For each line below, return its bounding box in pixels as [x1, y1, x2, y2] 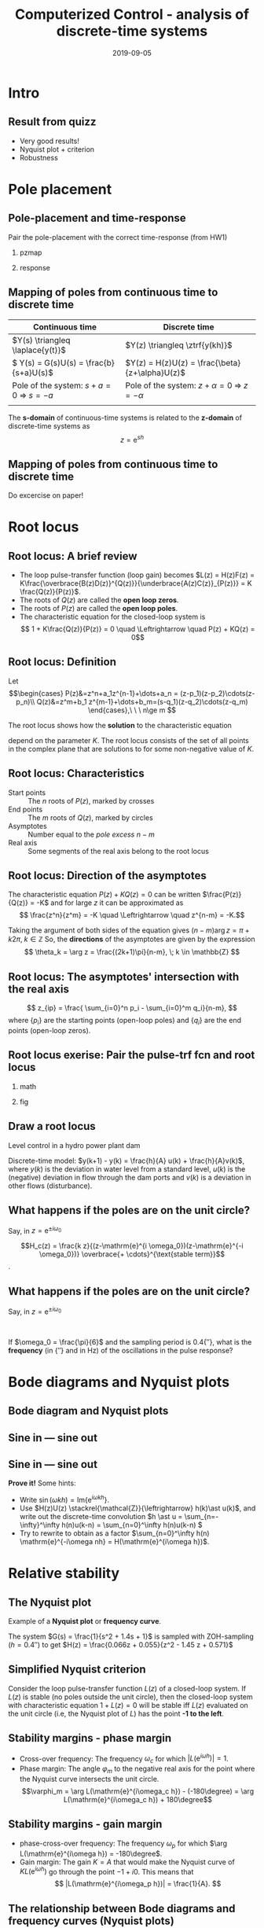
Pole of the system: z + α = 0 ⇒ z [125, 380, 249, 391]
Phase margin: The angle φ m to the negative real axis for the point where [19, 1764, 255, 1775]
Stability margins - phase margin [8, 1731, 171, 1745]
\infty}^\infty [19, 1520, 60, 1530]
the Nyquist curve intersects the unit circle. [19, 1774, 159, 1783]
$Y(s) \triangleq [12, 334, 71, 345]
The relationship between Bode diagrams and [8, 1901, 236, 1915]
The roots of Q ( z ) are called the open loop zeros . [19, 595, 179, 605]
